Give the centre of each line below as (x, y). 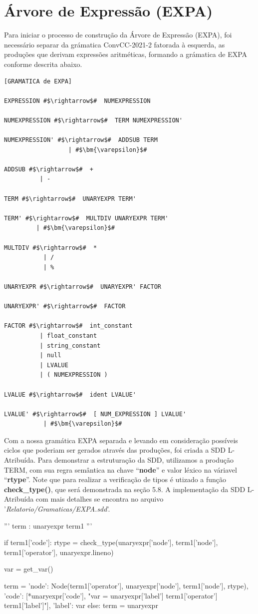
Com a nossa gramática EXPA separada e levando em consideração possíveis (121, 440)
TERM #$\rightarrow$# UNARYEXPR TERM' (70, 199)
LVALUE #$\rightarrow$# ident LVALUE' (70, 394)
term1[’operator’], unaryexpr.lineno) (59, 552)
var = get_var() (29, 569)
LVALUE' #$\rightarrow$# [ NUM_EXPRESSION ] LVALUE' (95, 414)
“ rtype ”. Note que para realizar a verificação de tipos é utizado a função (115, 479)
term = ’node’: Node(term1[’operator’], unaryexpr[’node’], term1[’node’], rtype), (126, 586)
